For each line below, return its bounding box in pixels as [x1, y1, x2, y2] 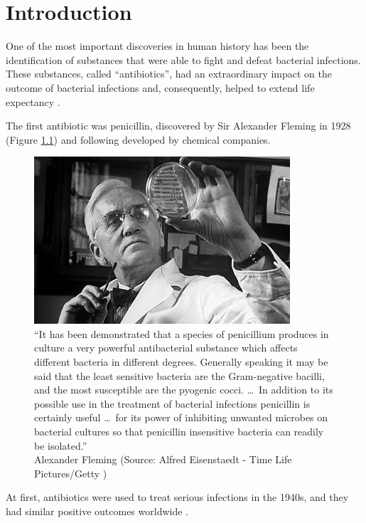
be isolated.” [34, 438, 87, 453]
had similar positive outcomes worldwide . [6, 504, 188, 518]
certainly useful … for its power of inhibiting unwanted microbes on [34, 410, 328, 425]
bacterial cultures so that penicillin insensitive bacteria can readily [34, 424, 324, 439]
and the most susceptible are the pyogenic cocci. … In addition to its [34, 382, 333, 397]
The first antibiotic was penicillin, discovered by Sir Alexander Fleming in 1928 [6, 118, 351, 133]
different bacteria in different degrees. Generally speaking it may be [34, 354, 328, 369]
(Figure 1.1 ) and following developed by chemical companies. [6, 132, 271, 147]
